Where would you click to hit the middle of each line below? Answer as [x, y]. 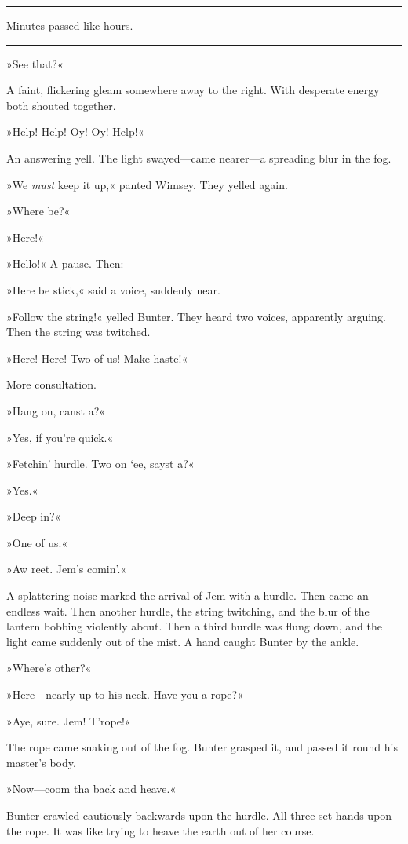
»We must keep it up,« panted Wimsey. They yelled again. [147, 184]
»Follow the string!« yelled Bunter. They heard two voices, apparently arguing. [196, 316]
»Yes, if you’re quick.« [60, 437]
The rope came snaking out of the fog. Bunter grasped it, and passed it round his [202, 747]
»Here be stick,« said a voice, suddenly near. [113, 289]
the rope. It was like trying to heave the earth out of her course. [160, 830]
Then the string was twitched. [78, 332]
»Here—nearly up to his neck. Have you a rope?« [125, 694]
